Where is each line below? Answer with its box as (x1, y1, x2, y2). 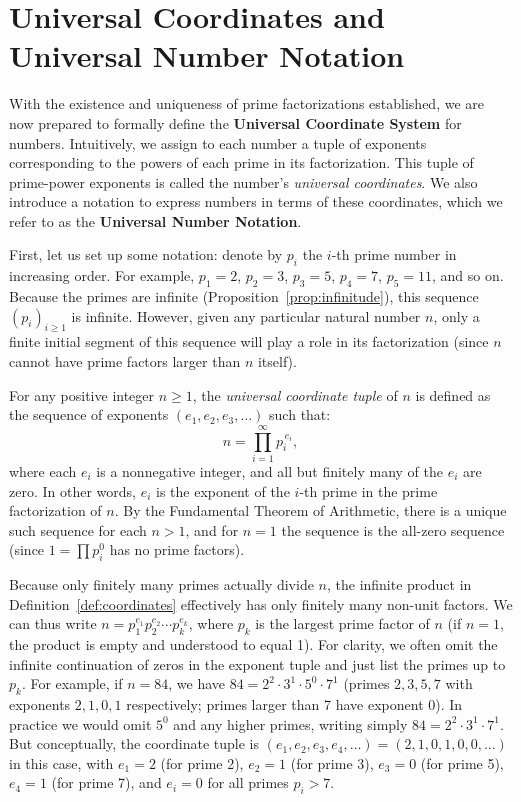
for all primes (207, 772, 289, 793)
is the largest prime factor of (255, 613, 430, 634)
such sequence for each (9, 519, 147, 540)
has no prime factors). (109, 539, 245, 560)
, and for (185, 519, 239, 540)
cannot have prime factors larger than (9, 351, 241, 372)
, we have (168, 673, 226, 694)
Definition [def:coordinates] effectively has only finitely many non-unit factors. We (9, 593, 513, 614)
